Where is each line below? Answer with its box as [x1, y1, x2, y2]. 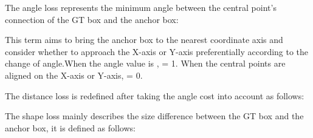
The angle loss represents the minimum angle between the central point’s [5, 1, 277, 13]
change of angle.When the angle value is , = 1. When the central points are [5, 57, 286, 70]
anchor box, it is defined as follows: [5, 121, 136, 134]
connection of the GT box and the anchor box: [5, 13, 179, 25]
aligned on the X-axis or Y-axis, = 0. [5, 68, 143, 81]
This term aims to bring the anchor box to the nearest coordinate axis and [5, 33, 283, 46]
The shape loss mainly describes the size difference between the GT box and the [5, 110, 304, 122]
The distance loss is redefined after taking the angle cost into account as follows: [5, 89, 304, 102]
